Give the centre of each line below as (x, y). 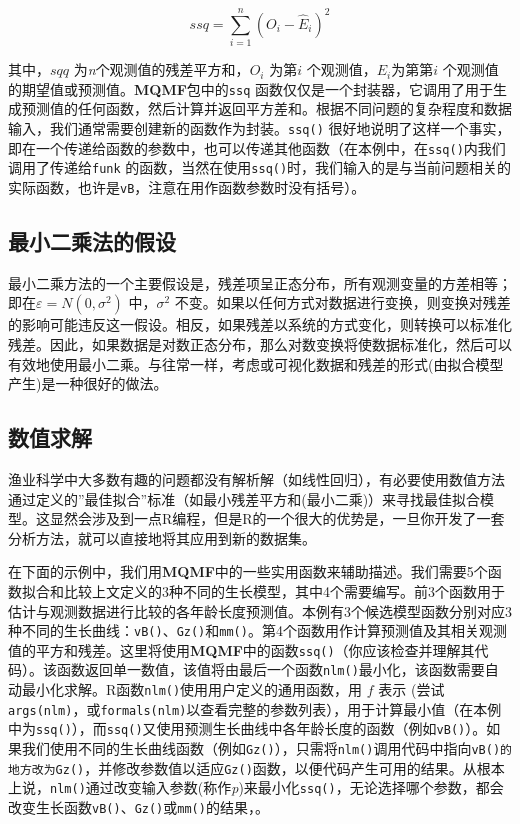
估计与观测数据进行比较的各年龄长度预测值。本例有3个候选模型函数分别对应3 (260, 610)
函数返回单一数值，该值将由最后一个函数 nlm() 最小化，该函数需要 (270, 669)
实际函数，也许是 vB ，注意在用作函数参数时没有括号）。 (187, 186)
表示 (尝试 (411, 689)
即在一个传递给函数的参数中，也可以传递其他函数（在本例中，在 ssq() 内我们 (257, 147)
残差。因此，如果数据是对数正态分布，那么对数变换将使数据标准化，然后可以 (260, 343)
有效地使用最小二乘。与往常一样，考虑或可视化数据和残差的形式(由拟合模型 (256, 363)
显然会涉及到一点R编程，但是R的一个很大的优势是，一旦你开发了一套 (277, 518)
